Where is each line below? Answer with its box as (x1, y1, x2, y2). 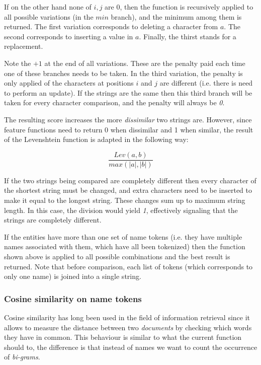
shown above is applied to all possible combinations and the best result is (4, 251, 230, 261)
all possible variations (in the (4, 11, 94, 22)
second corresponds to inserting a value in (4, 31, 133, 41)
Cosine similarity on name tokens (4, 292, 142, 305)
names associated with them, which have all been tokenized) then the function (4, 241, 245, 252)
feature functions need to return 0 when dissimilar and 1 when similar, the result (4, 124, 253, 134)
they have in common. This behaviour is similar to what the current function (4, 332, 242, 342)
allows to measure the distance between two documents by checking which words (4, 322, 252, 332)
